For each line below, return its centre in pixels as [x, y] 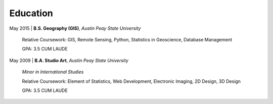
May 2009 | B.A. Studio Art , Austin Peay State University [69, 60]
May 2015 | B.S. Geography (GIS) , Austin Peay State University [75, 28]
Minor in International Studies [53, 72]
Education [31, 13]
